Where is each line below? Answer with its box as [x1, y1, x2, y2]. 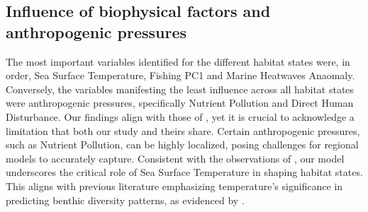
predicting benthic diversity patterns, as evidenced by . [6, 192, 245, 207]
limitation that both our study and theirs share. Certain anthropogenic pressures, [6, 123, 360, 138]
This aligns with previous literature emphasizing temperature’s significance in [6, 178, 343, 193]
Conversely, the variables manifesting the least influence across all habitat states [6, 81, 355, 96]
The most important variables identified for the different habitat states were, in [6, 54, 350, 69]
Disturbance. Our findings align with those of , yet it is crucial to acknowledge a [6, 109, 355, 124]
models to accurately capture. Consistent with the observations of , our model [6, 151, 345, 165]
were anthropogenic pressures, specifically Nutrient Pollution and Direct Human [6, 95, 354, 110]
